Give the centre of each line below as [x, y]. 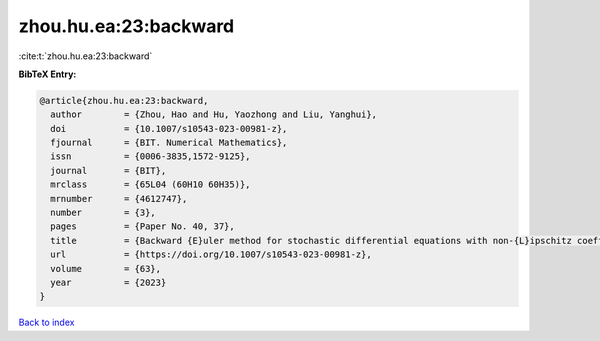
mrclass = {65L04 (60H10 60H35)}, [150, 184]
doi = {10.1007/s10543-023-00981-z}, [169, 128]
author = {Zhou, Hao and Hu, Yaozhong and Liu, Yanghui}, [214, 114]
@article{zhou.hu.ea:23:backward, [124, 100]
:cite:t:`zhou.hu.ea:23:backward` [85, 56]
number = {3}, [103, 213]
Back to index [46, 322]
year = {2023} [108, 282]
